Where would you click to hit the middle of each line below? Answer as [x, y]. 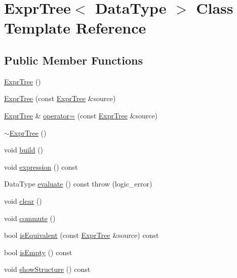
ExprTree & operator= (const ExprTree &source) [81, 115]
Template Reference [75, 28]
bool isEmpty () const [38, 252]
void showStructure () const [47, 269]
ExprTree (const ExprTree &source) [60, 98]
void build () [24, 150]
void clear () [23, 200]
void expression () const [41, 166]
